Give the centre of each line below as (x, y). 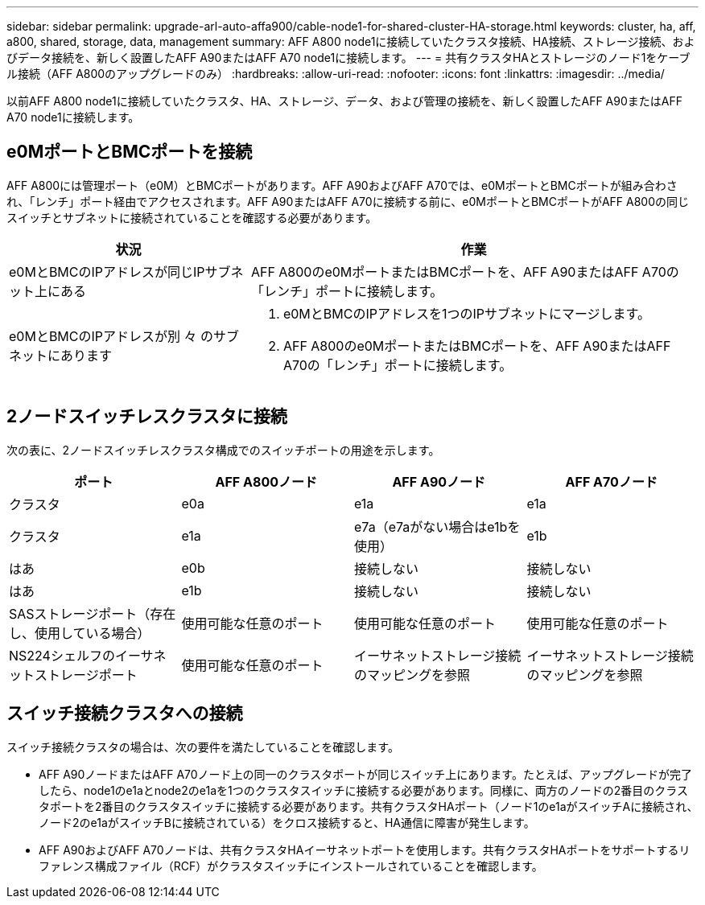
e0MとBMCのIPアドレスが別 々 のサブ (124, 336)
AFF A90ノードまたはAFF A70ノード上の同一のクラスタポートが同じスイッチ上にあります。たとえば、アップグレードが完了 (365, 774)
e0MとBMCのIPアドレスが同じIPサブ (120, 271)
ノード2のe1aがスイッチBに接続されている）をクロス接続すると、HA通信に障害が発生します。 (287, 822)
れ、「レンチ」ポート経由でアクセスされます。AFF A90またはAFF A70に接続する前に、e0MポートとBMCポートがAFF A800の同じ (348, 201)
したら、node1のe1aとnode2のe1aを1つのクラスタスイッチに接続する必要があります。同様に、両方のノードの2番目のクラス (363, 790)
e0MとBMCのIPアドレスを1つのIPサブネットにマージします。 (466, 313)
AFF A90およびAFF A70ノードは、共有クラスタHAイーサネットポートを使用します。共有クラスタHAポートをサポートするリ (365, 849)
